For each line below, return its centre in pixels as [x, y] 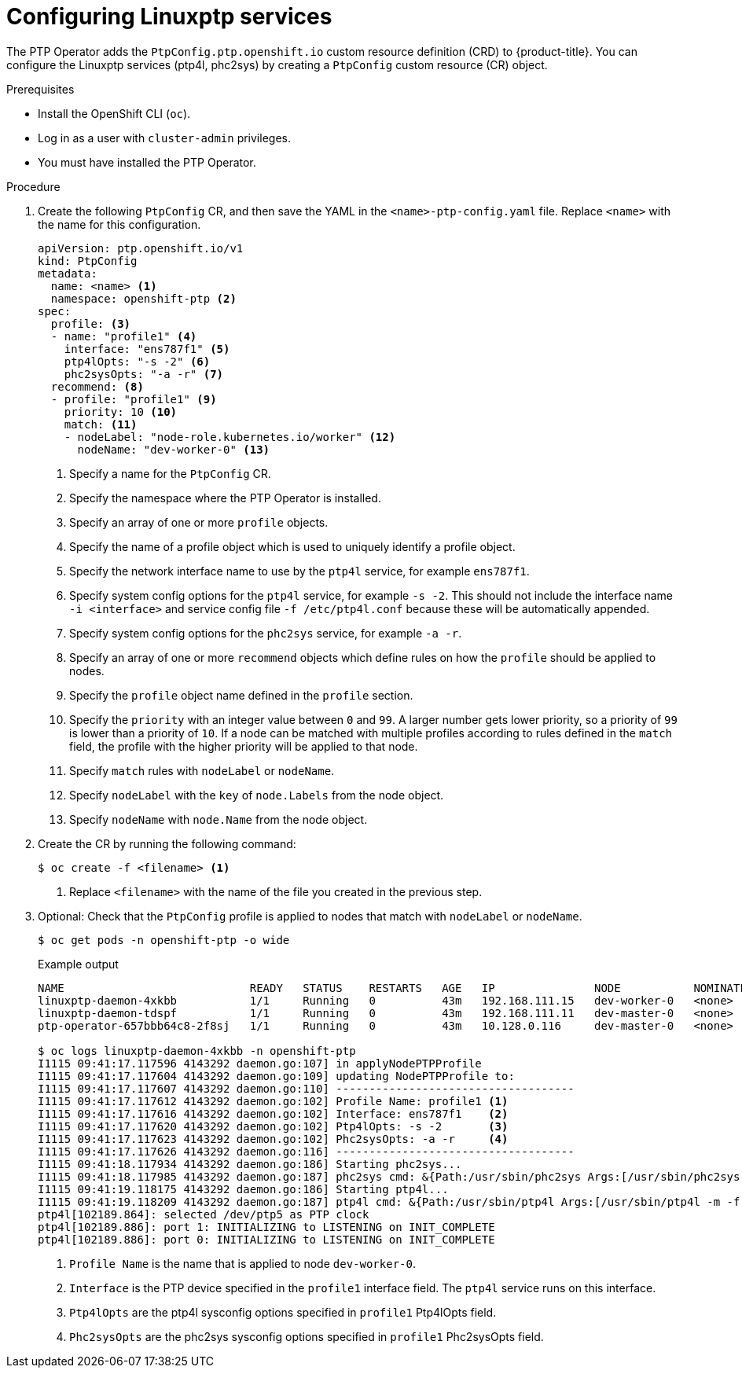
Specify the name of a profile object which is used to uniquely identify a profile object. [292, 546]
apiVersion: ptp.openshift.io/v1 [141, 248]
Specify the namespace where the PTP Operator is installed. [225, 498]
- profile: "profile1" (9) [134, 399]
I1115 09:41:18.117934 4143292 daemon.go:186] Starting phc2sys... [250, 1164]
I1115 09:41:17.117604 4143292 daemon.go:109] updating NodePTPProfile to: [276, 1076]
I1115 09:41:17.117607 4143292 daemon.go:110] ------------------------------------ [306, 1088]
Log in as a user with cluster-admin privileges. [164, 138]
